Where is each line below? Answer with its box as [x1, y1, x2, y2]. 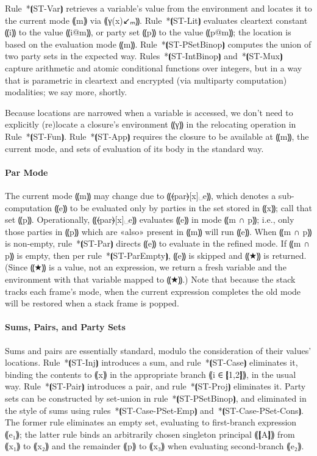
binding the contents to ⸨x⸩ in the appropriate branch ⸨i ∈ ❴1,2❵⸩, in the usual [5, 367, 296, 380]
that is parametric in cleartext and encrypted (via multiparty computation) [5, 73, 287, 86]
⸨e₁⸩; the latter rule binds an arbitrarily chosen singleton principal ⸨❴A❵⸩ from [5, 427, 295, 440]
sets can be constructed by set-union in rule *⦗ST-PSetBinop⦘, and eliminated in [5, 392, 307, 405]
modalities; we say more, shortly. [5, 85, 127, 98]
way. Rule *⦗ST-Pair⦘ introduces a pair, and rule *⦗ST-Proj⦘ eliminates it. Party [5, 380, 306, 393]
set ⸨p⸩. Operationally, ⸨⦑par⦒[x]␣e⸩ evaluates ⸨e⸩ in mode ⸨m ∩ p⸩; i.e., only [5, 213, 294, 226]
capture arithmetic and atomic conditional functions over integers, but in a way [5, 61, 302, 74]
